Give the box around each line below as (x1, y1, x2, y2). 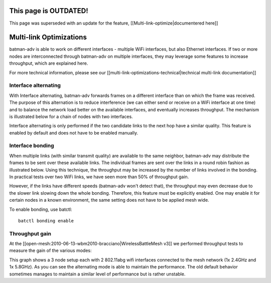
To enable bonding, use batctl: (9, 206, 72, 212)
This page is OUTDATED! (9, 7, 89, 15)
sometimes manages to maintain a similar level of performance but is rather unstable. (9, 271, 186, 277)
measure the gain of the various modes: (9, 247, 92, 253)
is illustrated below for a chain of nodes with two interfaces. (9, 113, 133, 119)
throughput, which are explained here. (9, 60, 88, 66)
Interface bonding (9, 142, 55, 149)
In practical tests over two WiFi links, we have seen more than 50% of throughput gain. (9, 174, 189, 180)
